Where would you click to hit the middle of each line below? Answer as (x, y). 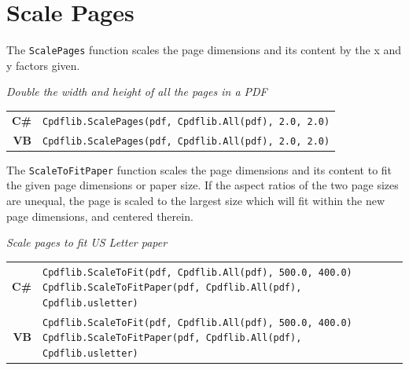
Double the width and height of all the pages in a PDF (137, 92)
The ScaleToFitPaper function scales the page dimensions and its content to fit (199, 169)
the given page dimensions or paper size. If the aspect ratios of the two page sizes (203, 185)
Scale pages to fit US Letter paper (87, 242)
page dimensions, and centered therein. (100, 216)
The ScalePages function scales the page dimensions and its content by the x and (204, 50)
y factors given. (43, 65)
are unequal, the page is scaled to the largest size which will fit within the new (196, 201)
